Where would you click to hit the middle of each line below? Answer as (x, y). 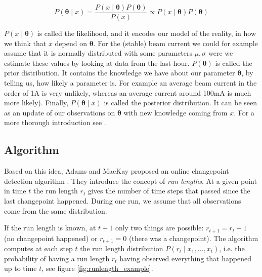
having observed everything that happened (185, 258)
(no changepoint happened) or (51, 238)
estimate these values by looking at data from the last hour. (97, 63)
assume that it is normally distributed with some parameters (98, 53)
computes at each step (38, 248)
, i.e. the (232, 248)
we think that (25, 43)
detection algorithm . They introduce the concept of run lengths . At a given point (130, 181)
